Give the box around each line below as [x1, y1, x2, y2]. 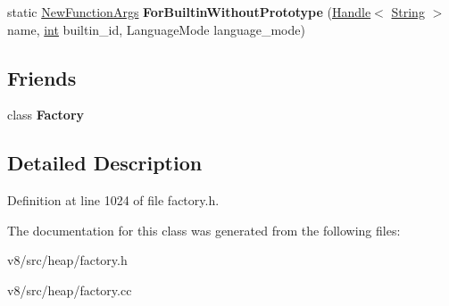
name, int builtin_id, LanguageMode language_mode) [7, 20, 305, 38]
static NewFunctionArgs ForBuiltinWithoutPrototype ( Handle [7, 3, 371, 21]
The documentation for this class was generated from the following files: [7, 220, 401, 239]
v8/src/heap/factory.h [7, 251, 128, 269]
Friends [7, 63, 77, 91]
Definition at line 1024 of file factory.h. [7, 191, 220, 210]
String [391, 3, 425, 21]
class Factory [7, 105, 85, 124]
